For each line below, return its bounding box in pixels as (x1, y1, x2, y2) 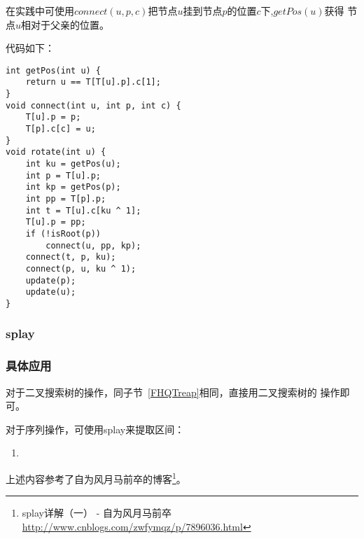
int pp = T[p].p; (25, 194, 106, 204)
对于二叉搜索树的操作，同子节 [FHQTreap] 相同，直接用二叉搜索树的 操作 (6, 384, 340, 399)
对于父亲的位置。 (31, 17, 110, 31)
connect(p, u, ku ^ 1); (25, 263, 136, 274)
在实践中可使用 (6, 3, 74, 17)
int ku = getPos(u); (25, 159, 121, 169)
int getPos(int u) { (6, 65, 101, 76)
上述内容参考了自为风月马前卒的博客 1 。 (6, 470, 186, 486)
